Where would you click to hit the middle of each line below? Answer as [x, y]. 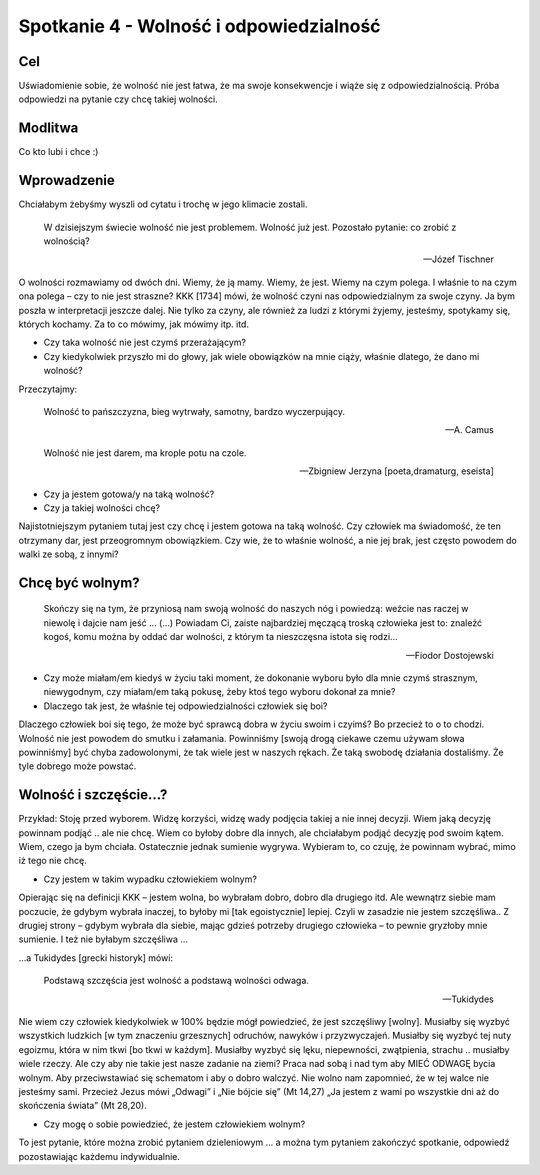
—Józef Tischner [458, 259]
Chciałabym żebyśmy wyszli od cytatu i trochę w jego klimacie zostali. [163, 204]
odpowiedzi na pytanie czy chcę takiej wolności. [118, 99]
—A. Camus [469, 430]
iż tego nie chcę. [52, 861]
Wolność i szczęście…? [93, 795]
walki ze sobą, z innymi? [68, 554]
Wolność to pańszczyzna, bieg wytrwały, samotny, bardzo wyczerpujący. [194, 411]
